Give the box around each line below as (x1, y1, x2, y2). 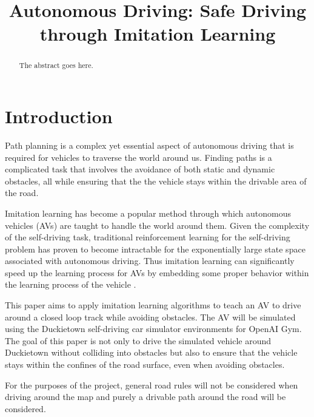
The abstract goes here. (19, 60, 93, 70)
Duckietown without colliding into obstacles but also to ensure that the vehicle (5, 346, 298, 359)
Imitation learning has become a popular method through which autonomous (5, 206, 292, 219)
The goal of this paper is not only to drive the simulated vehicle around (5, 334, 272, 347)
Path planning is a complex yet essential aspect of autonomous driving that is (5, 138, 294, 151)
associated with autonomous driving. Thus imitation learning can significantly (5, 254, 295, 267)
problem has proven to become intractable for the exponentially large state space (5, 242, 306, 255)
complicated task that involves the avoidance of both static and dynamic (5, 163, 275, 175)
